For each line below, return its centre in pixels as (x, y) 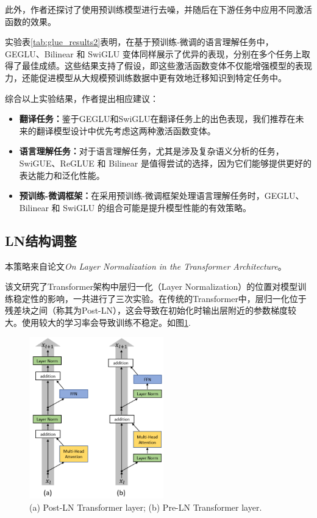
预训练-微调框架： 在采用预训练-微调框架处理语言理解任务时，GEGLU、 (162, 196)
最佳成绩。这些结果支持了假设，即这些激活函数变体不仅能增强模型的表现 (167, 66)
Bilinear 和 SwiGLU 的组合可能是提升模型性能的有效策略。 (135, 207)
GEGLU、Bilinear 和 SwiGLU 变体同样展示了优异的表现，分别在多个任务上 (153, 53)
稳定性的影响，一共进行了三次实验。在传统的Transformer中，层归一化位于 (160, 298)
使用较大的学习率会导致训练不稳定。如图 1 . (106, 322)
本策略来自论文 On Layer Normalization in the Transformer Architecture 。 (146, 266)
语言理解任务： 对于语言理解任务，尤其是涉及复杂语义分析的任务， (151, 151)
